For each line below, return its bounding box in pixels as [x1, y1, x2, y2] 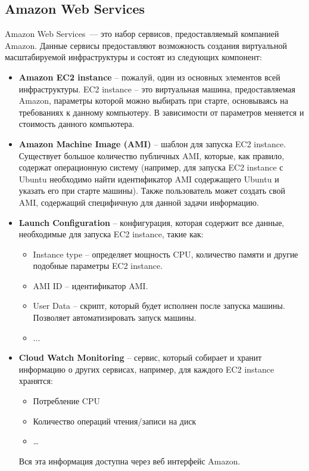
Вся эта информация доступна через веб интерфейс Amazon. [18, 454, 241, 467]
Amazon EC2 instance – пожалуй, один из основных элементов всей [18, 70, 280, 83]
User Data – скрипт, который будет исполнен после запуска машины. [33, 299, 285, 312]
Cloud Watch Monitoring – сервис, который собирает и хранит [18, 351, 262, 364]
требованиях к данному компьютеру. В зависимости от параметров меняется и [18, 106, 304, 118]
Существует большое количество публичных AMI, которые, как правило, [18, 149, 285, 162]
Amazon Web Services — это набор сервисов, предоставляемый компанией [5, 27, 279, 40]
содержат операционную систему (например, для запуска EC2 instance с [18, 161, 283, 173]
